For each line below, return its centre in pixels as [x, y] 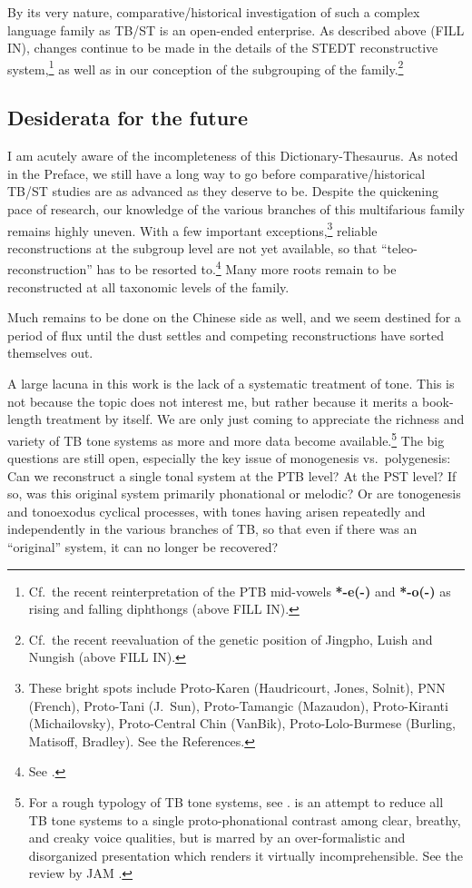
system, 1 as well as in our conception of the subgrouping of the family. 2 [206, 67]
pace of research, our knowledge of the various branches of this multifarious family [236, 209]
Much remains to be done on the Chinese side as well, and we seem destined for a [234, 317]
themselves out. [50, 353]
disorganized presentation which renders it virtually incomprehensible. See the [246, 855]
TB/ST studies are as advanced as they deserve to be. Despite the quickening [223, 191]
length [25, 419]
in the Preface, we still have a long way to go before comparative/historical [216, 173]
